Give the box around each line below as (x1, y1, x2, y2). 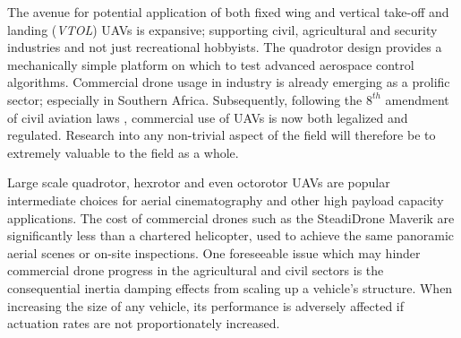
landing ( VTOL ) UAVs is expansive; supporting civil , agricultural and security (7, 20, 438, 39)
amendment (385, 90, 449, 108)
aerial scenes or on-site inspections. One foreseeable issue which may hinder (7, 243, 421, 262)
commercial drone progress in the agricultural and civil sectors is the (7, 261, 384, 280)
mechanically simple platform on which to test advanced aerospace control (7, 55, 414, 74)
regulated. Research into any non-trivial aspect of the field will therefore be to (7, 126, 436, 144)
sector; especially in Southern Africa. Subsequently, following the (7, 90, 363, 108)
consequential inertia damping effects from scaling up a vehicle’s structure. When (7, 278, 453, 297)
